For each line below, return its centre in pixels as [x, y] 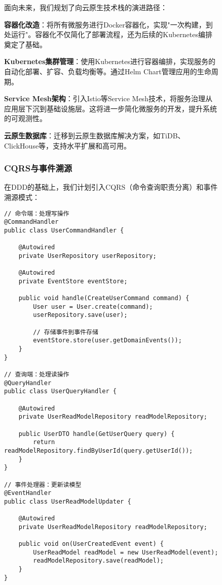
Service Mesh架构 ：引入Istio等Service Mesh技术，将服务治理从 [108, 98]
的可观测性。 [25, 118]
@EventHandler [28, 493]
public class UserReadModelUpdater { [68, 501]
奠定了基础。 [25, 44]
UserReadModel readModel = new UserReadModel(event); [126, 552]
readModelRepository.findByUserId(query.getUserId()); [99, 450]
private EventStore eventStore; [73, 281]
